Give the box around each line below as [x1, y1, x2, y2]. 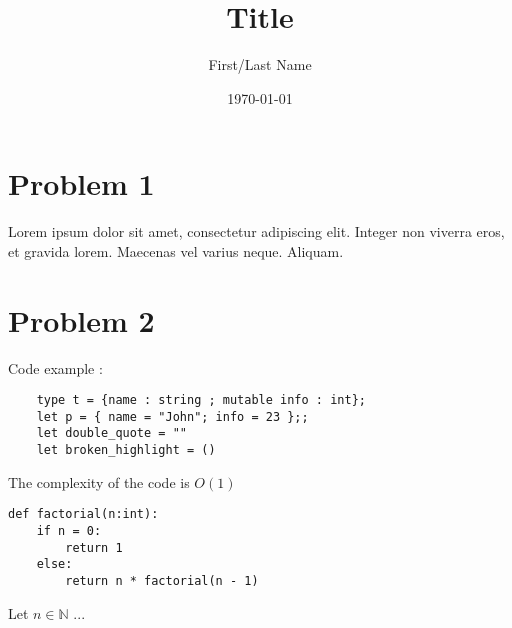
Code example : [8, 357, 103, 378]
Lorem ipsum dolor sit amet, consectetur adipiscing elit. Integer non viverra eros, [8, 221, 505, 242]
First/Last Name [208, 54, 312, 75]
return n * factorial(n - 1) [65, 574, 259, 588]
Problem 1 [8, 163, 155, 204]
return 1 [65, 540, 123, 555]
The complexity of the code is [8, 471, 190, 492]
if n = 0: [36, 524, 102, 539]
